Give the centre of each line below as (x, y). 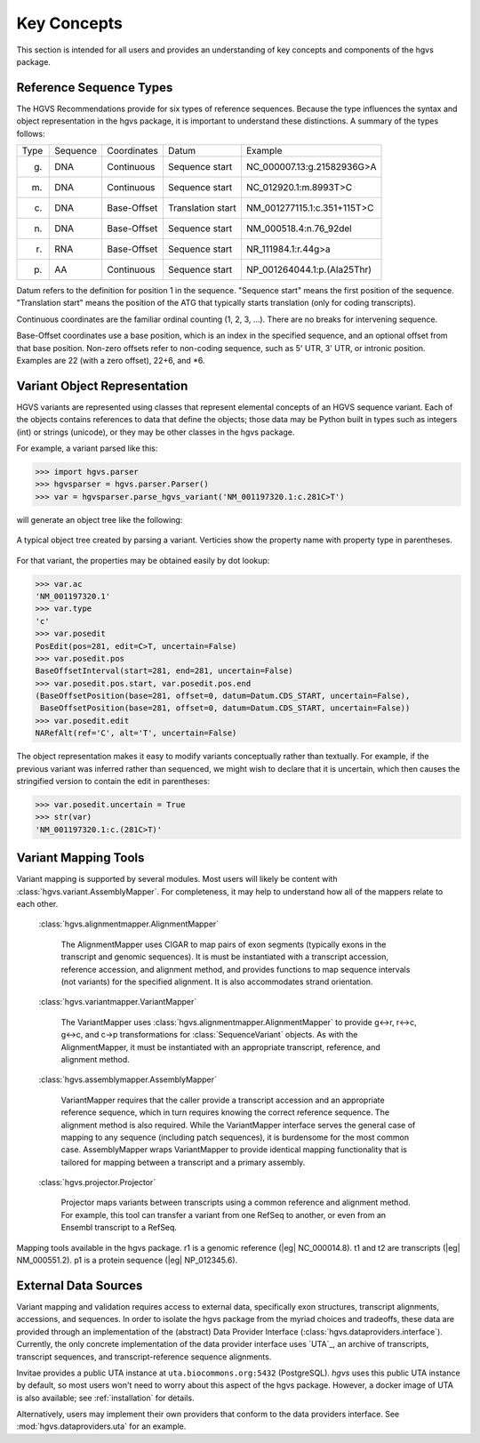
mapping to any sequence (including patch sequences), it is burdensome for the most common (235, 1137)
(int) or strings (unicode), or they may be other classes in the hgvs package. (156, 432)
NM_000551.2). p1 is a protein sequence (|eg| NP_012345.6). (127, 1260)
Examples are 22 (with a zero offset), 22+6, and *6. (111, 360)
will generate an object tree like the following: (100, 519)
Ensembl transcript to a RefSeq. (119, 1228)
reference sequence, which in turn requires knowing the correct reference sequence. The (225, 1112)
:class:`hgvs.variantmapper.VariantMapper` (118, 1002)
